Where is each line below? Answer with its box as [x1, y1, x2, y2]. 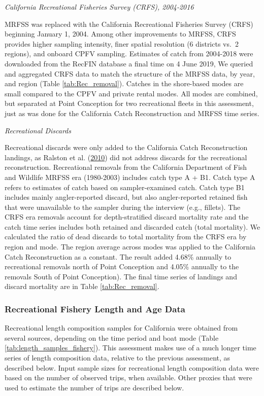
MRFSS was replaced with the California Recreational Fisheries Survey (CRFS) [5, 18, 253, 29]
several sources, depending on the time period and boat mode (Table [5, 332, 219, 343]
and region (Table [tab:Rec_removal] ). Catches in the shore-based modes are [5, 78, 244, 89]
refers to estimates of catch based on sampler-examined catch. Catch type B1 [5, 182, 245, 192]
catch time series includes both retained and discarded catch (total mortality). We [5, 221, 260, 232]
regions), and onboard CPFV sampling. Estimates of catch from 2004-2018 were [5, 48, 253, 59]
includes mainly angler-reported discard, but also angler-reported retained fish [5, 192, 248, 202]
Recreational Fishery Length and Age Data [5, 302, 185, 315]
